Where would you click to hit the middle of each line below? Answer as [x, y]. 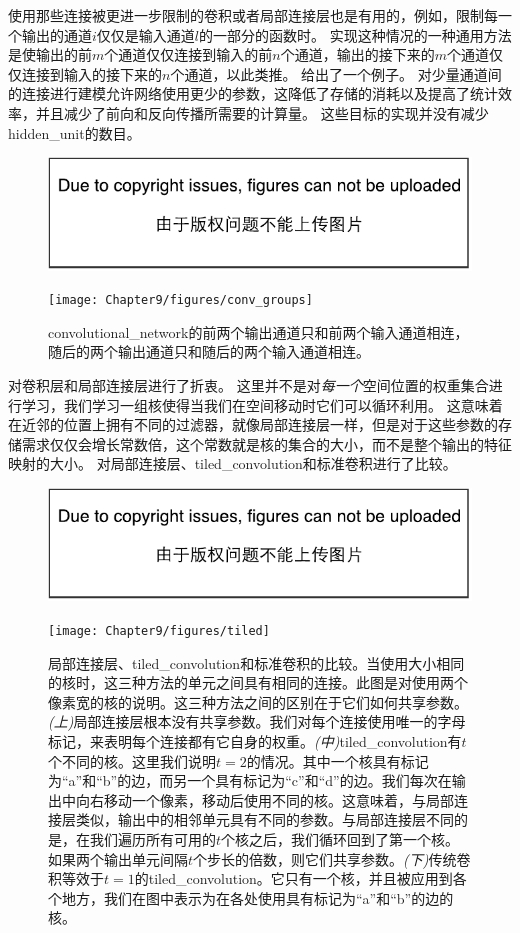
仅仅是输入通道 [145, 34]
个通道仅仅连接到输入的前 [188, 54]
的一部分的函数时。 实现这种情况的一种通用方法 [355, 34]
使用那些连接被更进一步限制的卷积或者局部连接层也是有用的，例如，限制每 [253, 15]
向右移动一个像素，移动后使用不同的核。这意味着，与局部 [264, 799]
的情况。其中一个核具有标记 [337, 760]
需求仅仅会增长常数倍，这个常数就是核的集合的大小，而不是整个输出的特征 [266, 443]
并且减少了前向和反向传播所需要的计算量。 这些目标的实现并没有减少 [262, 112]
